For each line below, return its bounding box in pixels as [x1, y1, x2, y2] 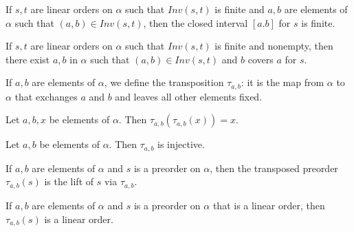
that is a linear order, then [212, 198, 325, 212]
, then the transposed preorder [210, 160, 338, 175]
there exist [5, 52, 50, 66]
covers [247, 52, 274, 66]
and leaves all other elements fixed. [115, 89, 263, 103]
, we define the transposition [104, 75, 224, 89]
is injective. [157, 137, 205, 151]
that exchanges [14, 89, 78, 103]
